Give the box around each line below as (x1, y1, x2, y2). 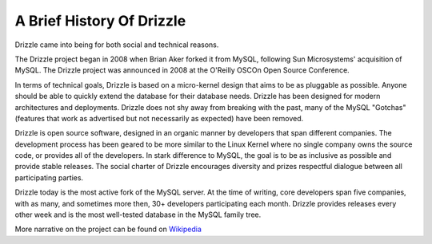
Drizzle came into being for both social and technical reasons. (14, 40, 219, 49)
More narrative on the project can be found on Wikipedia (14, 224, 202, 234)
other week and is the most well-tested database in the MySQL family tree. (14, 210, 262, 219)
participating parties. (14, 172, 84, 183)
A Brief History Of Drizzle (14, 12, 186, 30)
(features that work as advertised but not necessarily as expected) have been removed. (14, 113, 304, 123)
